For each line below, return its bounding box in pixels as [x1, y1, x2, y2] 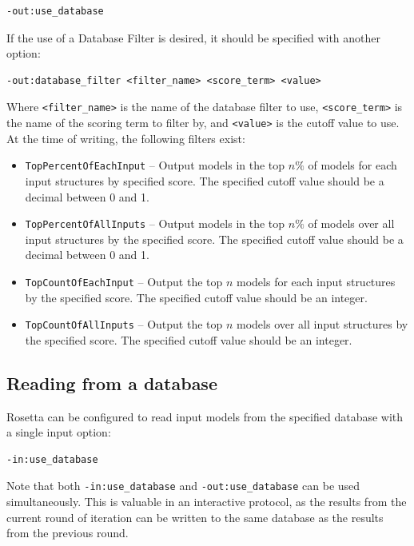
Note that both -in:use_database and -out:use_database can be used [6, 477, 360, 494]
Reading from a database [6, 370, 217, 395]
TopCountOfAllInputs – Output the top [25, 316, 223, 333]
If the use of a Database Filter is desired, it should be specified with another [6, 29, 381, 46]
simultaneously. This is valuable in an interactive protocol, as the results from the [6, 493, 407, 510]
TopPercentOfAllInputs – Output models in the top [25, 215, 285, 232]
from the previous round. [6, 524, 129, 541]
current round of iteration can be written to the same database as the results [6, 508, 384, 525]
